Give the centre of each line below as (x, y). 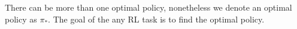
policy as (21, 19)
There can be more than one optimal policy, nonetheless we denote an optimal (148, 7)
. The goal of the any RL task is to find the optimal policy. (156, 19)
